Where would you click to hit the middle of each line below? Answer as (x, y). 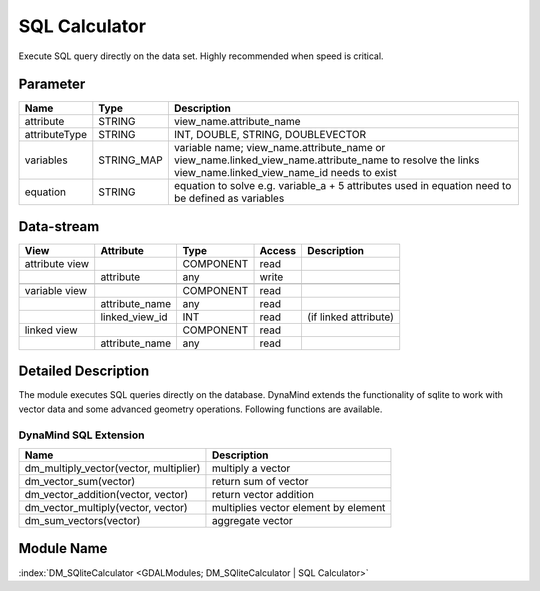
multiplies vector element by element (298, 508)
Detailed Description (84, 371)
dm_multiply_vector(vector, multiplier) (112, 468)
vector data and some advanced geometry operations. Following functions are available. (200, 409)
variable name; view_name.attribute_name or (279, 148)
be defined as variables (229, 198)
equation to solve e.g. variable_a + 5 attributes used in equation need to (342, 186)
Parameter (52, 84)
